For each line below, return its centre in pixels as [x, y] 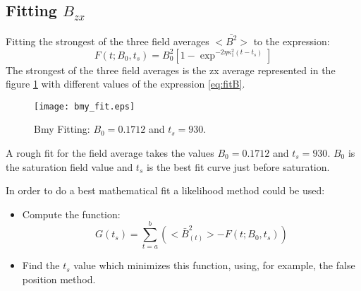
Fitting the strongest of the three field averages [108, 41]
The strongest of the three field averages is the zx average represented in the [171, 70]
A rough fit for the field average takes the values [110, 152]
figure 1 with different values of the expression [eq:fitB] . [126, 84]
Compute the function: [71, 214]
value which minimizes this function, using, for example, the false [214, 265]
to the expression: [292, 41]
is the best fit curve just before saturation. [238, 166]
